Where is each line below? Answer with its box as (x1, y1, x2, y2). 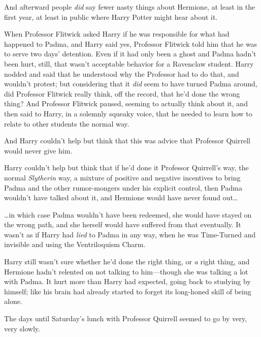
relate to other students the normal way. (4, 118, 129, 129)
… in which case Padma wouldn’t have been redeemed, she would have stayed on (4, 209, 252, 220)
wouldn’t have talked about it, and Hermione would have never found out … (4, 192, 238, 203)
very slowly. (4, 323, 40, 333)
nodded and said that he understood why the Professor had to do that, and (4, 68, 239, 79)
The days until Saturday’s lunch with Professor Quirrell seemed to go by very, (4, 313, 247, 324)
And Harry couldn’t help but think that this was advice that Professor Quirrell (4, 135, 250, 146)
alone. (4, 296, 22, 307)
